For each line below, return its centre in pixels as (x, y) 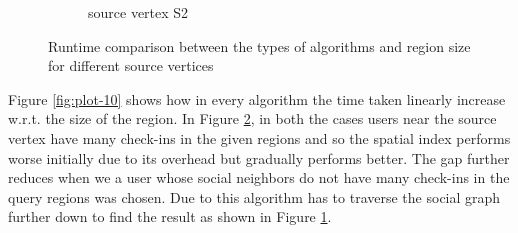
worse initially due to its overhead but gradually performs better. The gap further (259, 157)
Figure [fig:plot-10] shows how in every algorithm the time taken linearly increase (257, 98)
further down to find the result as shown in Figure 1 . (170, 216)
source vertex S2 (138, 12)
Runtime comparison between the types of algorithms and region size (259, 45)
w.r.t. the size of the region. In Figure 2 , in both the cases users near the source (252, 118)
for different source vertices (131, 65)
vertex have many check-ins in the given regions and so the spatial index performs (259, 137)
